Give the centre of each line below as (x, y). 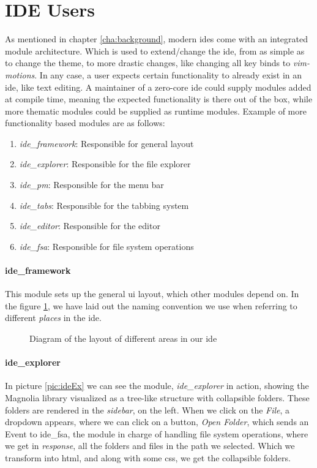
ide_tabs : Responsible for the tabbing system (104, 205)
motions (20, 74)
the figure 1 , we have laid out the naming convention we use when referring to (151, 305)
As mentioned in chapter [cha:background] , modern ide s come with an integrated (157, 39)
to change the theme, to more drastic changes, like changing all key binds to (148, 63)
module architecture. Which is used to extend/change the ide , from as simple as (155, 51)
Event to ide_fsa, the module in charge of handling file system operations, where (157, 433)
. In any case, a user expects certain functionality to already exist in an (168, 74)
